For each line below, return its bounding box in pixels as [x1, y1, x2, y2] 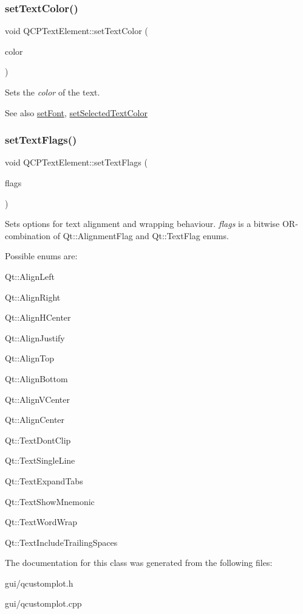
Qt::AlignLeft [5, 270, 55, 282]
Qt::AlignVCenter [5, 392, 70, 405]
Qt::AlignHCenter [5, 311, 71, 324]
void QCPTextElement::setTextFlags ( [5, 156, 148, 169]
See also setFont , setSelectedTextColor [5, 106, 148, 119]
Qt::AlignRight [5, 290, 61, 303]
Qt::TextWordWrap [5, 515, 78, 528]
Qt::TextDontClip [5, 433, 71, 446]
